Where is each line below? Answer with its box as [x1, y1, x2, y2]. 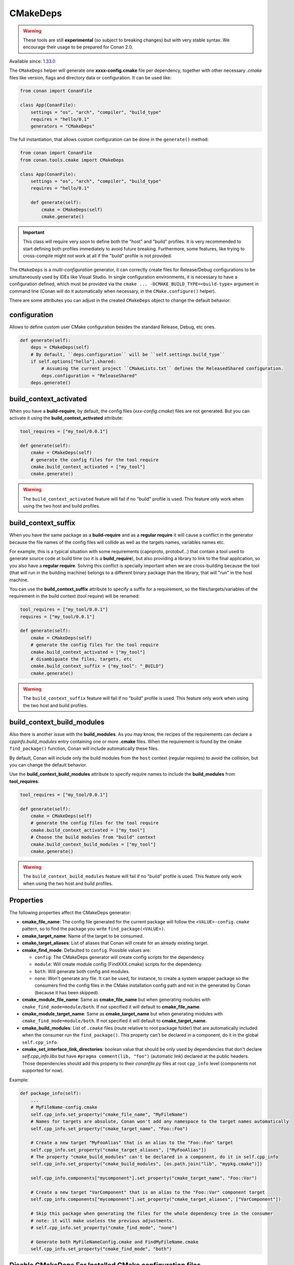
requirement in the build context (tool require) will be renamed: [9, 593, 140, 599]
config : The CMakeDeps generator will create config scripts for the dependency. [34, 954, 206, 960]
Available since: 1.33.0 [9, 58, 56, 64]
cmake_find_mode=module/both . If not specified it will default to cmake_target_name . [22, 1018, 207, 1024]
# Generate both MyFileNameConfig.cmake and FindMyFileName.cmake [30, 1239, 199, 1245]
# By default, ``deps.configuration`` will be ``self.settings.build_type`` [30, 352, 225, 357]
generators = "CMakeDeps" [30, 123, 95, 129]
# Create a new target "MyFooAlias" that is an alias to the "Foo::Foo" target [30, 1140, 233, 1146]
